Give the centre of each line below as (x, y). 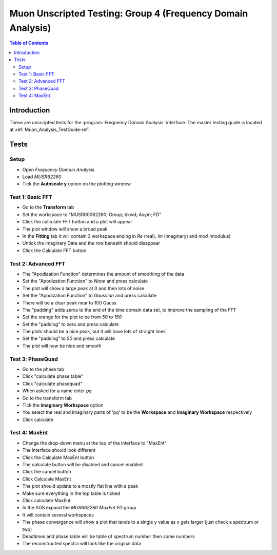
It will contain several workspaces (58, 515)
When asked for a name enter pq (57, 391)
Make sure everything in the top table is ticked (71, 493)
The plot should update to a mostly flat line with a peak (80, 486)
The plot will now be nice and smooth (62, 346)
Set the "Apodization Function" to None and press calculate (85, 281)
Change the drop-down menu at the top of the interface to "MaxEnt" (94, 443)
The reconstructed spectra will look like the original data (82, 544)
